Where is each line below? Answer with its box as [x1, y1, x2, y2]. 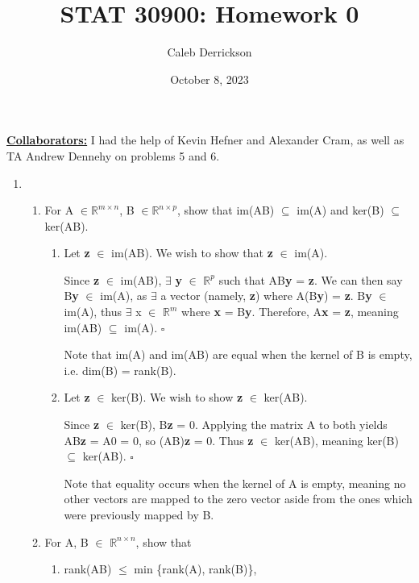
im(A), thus [64, 303, 122, 320]
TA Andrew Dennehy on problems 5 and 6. [6, 147, 220, 164]
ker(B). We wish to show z [111, 389, 243, 406]
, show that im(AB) [176, 202, 275, 219]
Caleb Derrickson [167, 44, 252, 60]
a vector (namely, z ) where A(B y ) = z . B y [160, 287, 372, 304]
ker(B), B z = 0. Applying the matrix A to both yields [120, 416, 388, 433]
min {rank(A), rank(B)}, [134, 560, 257, 577]
